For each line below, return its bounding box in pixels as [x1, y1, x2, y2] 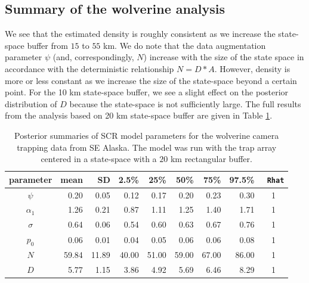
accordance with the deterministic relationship [5, 62, 174, 74]
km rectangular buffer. [170, 153, 252, 165]
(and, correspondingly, [52, 51, 134, 63]
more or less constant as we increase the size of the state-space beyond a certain [5, 74, 297, 86]
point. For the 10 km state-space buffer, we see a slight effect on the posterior [5, 86, 289, 98]
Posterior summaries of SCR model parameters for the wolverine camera [14, 129, 279, 141]
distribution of [5, 97, 57, 110]
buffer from [27, 39, 68, 51]
